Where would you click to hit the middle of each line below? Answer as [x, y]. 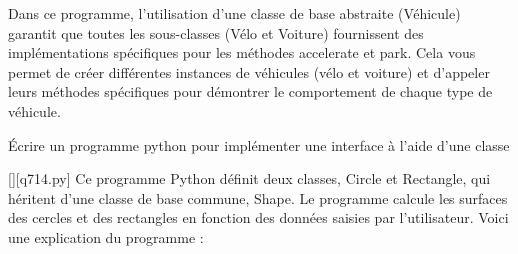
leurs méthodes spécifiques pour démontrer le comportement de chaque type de [250, 91]
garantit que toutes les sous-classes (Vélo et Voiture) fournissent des [216, 32]
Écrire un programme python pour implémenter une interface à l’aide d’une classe [259, 144]
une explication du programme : [106, 236]
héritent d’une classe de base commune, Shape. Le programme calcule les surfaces [258, 197]
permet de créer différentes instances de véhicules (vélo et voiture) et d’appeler [249, 71]
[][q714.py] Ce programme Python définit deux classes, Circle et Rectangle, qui [249, 178]
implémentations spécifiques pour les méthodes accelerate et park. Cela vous [242, 52]
